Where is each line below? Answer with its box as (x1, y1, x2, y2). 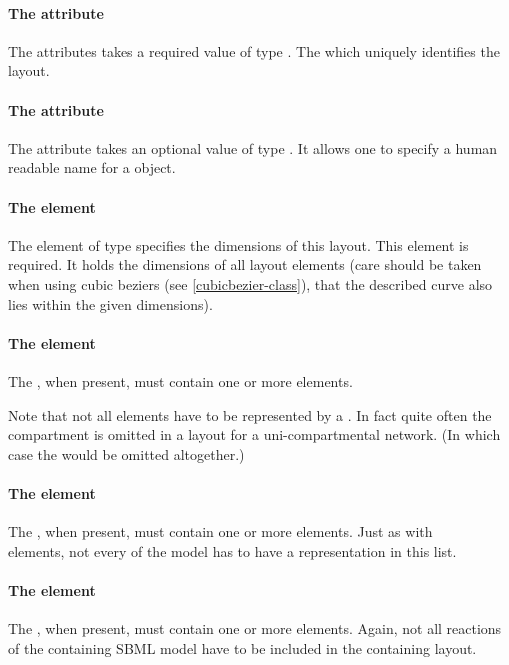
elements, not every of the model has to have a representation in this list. (8, 540, 457, 561)
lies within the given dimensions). (8, 293, 213, 314)
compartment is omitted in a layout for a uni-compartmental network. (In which (8, 424, 501, 445)
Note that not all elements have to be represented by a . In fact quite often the (8, 404, 492, 425)
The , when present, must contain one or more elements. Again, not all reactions (8, 618, 502, 639)
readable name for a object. (8, 157, 176, 178)
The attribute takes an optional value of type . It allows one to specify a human (8, 137, 498, 158)
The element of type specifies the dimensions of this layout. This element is (8, 234, 469, 255)
